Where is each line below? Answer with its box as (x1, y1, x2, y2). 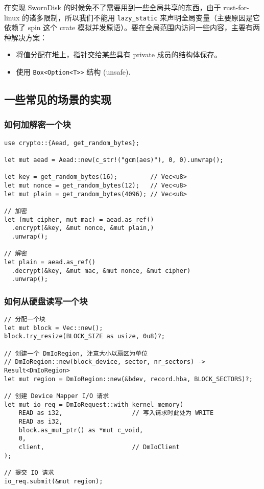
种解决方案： (4, 32, 47, 42)
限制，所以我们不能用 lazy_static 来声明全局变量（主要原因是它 (43, 12, 260, 22)
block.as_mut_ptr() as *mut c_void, (18, 426, 143, 434)
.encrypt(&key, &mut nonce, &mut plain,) (11, 224, 154, 232)
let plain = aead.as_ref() (4, 258, 95, 266)
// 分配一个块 (4, 316, 45, 323)
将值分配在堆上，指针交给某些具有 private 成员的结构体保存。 (16, 49, 222, 60)
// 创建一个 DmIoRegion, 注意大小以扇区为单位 (4, 350, 148, 357)
